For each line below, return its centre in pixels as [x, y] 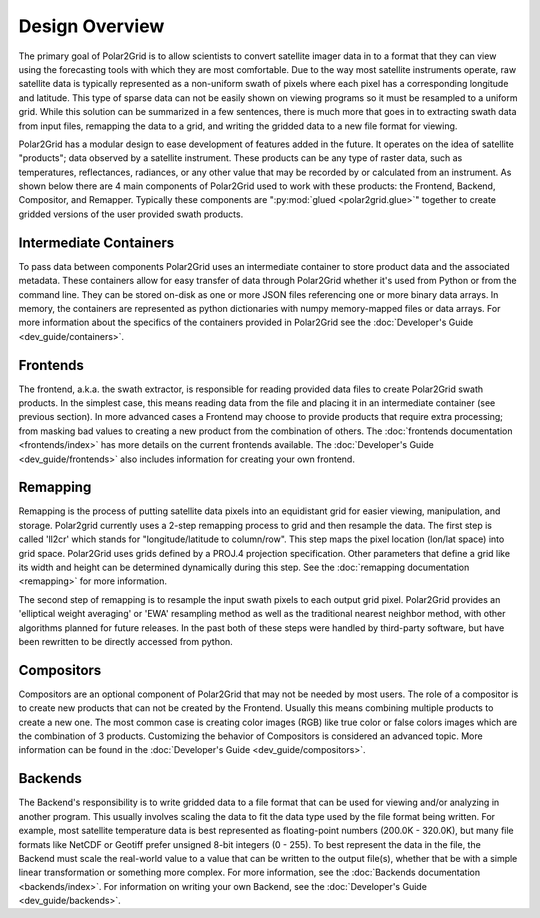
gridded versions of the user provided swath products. [131, 214]
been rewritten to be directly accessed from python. [126, 641]
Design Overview [91, 26]
